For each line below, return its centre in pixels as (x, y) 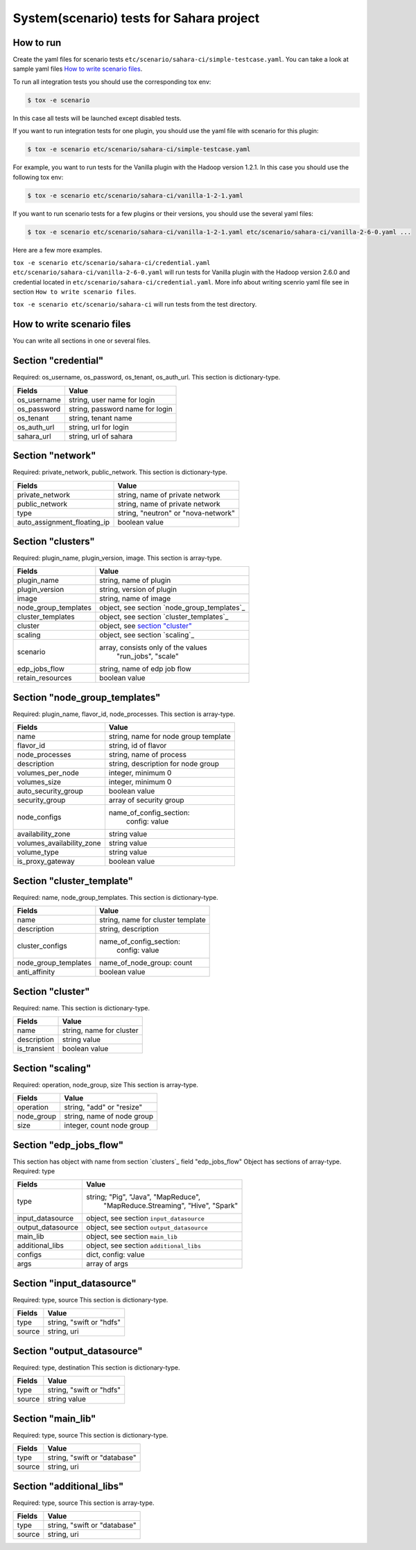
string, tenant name (100, 418)
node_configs (39, 817)
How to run (37, 43)
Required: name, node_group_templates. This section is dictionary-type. (115, 897)
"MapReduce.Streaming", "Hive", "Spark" (171, 1206)
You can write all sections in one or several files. (82, 341)
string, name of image (135, 599)
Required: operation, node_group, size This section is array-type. (106, 1084)
